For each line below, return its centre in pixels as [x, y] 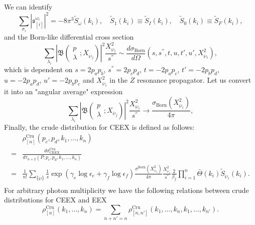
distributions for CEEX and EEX [55, 200]
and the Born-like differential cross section [69, 37]
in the [119, 80]
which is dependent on [38, 69]
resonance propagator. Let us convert [194, 80]
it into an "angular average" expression [63, 91]
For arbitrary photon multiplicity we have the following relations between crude [126, 190]
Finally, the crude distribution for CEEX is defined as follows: [99, 127]
